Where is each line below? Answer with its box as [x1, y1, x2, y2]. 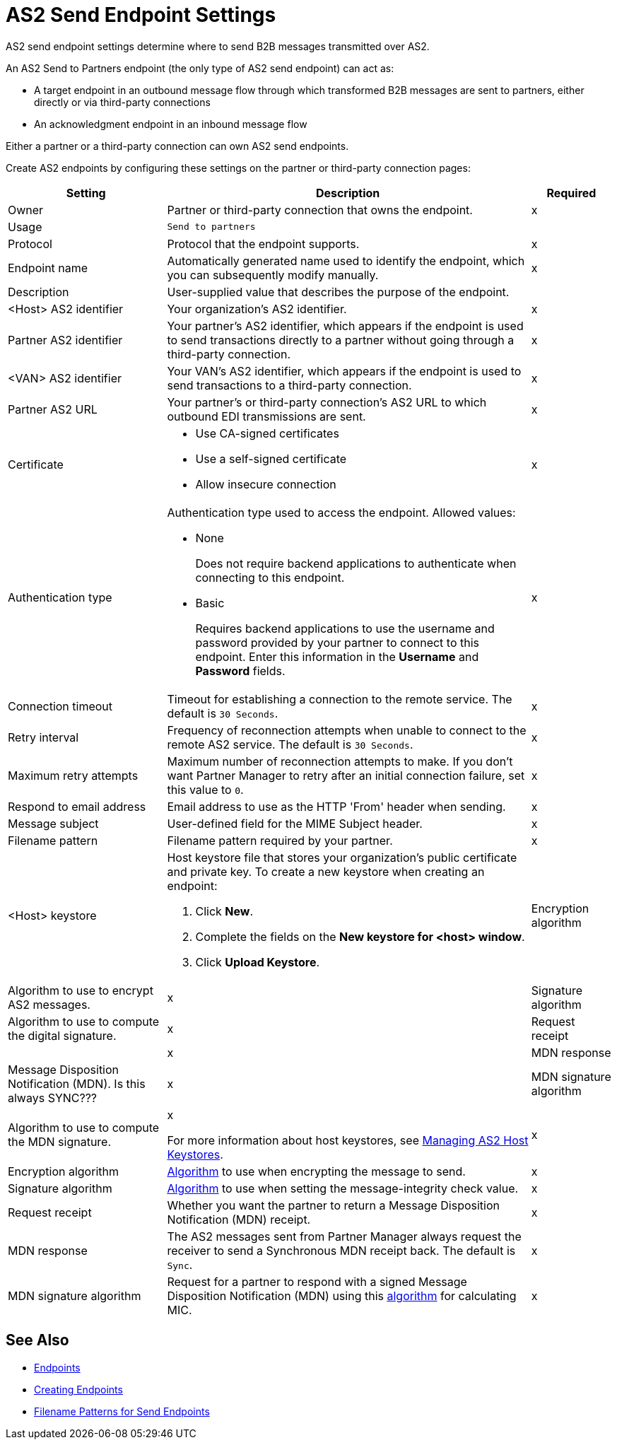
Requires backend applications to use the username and [195, 621, 495, 636]
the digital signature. [8, 1028, 117, 1043]
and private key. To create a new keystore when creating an [167, 864, 485, 879]
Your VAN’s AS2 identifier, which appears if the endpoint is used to [167, 363, 522, 378]
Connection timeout [8, 698, 113, 713]
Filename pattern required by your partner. [167, 833, 393, 848]
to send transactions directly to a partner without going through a [167, 332, 515, 347]
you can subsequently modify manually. [167, 267, 379, 282]
